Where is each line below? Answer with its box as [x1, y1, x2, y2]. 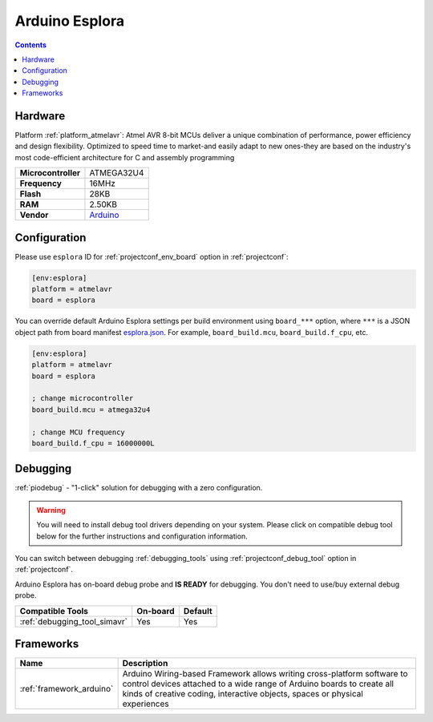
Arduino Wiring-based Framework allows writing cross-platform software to [122, 668, 408, 680]
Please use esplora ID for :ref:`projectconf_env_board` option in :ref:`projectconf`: [14, 252, 289, 261]
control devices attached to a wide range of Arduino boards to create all [122, 678, 395, 689]
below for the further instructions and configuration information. [36, 531, 248, 541]
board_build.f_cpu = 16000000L [31, 438, 156, 448]
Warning [36, 505, 66, 514]
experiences [122, 698, 169, 709]
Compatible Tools [19, 605, 88, 616]
